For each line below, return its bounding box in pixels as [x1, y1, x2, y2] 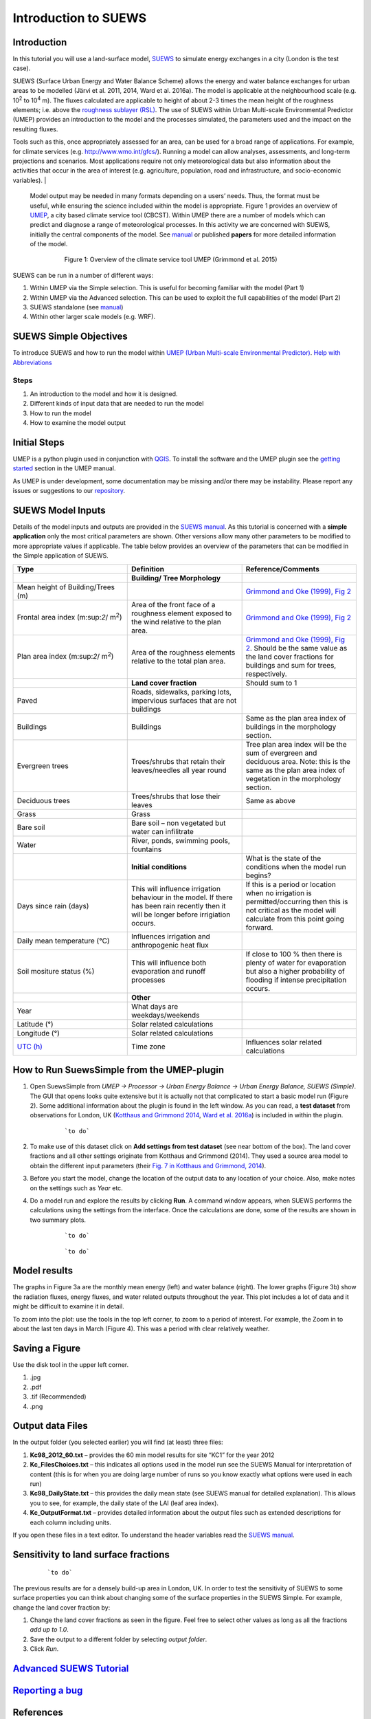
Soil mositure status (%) [16, 966, 95, 976]
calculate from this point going [245, 914, 345, 923]
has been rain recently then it [131, 901, 226, 910]
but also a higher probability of [245, 966, 345, 976]
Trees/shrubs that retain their [131, 756, 226, 766]
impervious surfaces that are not [131, 695, 237, 705]
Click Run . [30, 1645, 59, 1653]
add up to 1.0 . [30, 1625, 69, 1634]
